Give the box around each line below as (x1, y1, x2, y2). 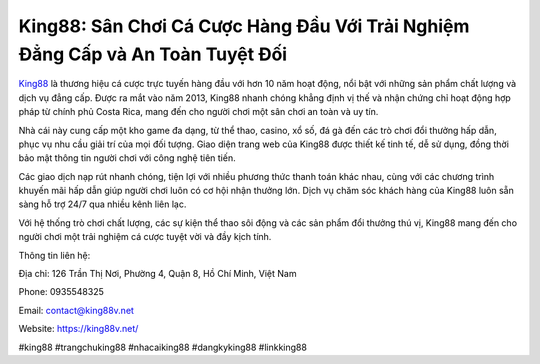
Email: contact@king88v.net (18, 304, 135, 316)
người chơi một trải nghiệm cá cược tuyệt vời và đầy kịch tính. (18, 231, 272, 243)
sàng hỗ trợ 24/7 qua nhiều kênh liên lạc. (18, 198, 187, 210)
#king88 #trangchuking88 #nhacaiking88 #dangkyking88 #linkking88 (18, 341, 307, 353)
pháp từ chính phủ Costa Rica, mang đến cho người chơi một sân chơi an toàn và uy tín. (18, 106, 379, 118)
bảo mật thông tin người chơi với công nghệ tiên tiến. (18, 152, 236, 164)
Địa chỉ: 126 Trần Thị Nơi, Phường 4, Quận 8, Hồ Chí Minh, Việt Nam (18, 268, 297, 280)
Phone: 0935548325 (18, 286, 104, 298)
